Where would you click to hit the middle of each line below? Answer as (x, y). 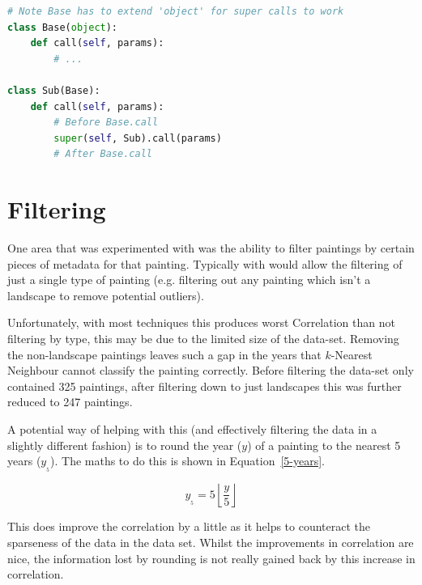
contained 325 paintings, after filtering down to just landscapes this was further (205, 386)
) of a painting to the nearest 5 (324, 445)
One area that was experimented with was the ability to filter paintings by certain (211, 248)
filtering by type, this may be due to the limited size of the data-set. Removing (203, 339)
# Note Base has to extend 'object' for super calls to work (176, 11)
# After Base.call (103, 154)
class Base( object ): (63, 27)
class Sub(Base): (54, 90)
